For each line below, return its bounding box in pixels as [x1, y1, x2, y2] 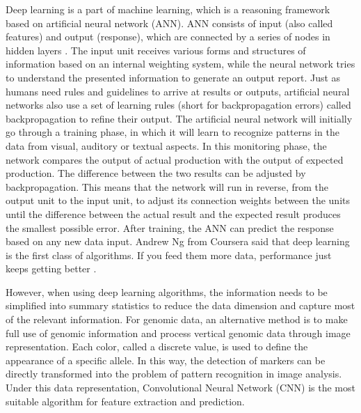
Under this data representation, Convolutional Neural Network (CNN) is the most [6, 380, 355, 395]
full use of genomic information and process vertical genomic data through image [6, 325, 351, 340]
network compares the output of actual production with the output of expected [6, 152, 344, 166]
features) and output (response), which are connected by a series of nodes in [6, 29, 330, 44]
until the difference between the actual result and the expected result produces [6, 206, 341, 221]
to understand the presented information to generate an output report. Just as [6, 70, 341, 84]
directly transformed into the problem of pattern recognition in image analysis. [6, 366, 342, 381]
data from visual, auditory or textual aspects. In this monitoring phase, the [6, 138, 327, 153]
